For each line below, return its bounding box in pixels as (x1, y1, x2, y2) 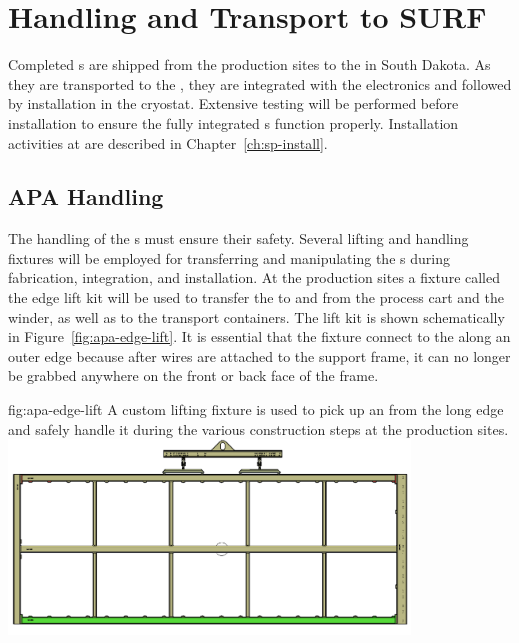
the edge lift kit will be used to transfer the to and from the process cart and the (8, 287, 504, 308)
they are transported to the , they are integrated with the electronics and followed (8, 73, 512, 94)
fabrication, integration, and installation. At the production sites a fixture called (8, 267, 501, 288)
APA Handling (8, 181, 164, 212)
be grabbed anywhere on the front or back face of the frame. (8, 365, 379, 386)
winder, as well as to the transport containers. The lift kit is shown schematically (8, 306, 505, 327)
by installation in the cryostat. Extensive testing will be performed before (8, 93, 459, 114)
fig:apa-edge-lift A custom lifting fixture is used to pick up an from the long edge (8, 399, 504, 420)
